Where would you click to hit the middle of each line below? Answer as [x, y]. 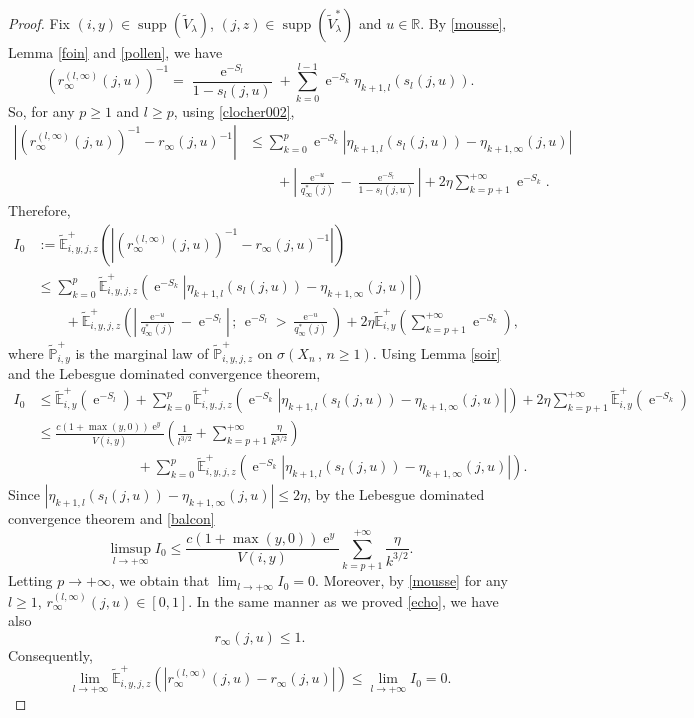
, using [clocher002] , [234, 110]
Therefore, [39, 210]
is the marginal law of [142, 352]
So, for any [41, 110]
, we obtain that [160, 580]
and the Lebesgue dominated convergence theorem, [164, 372]
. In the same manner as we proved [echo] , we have [343, 600]
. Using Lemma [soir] [436, 352]
